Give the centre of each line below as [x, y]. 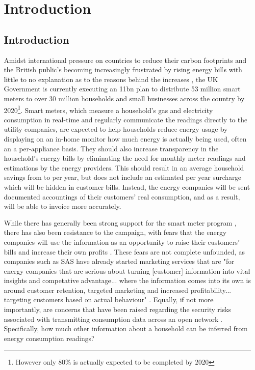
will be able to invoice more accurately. [63, 206]
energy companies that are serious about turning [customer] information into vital [127, 270]
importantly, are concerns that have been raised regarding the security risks [118, 309]
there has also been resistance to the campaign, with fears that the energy [115, 232]
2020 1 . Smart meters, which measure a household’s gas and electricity [108, 109]
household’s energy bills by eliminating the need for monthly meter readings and [125, 158]
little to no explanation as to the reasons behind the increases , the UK [111, 79]
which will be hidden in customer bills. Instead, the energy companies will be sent [127, 186]
